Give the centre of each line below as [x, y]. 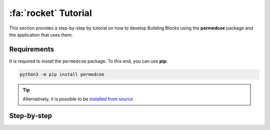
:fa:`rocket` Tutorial [50, 13]
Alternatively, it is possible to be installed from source [78, 99]
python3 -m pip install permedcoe [62, 74]
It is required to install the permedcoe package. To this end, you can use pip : [88, 61]
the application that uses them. [41, 34]
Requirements [32, 49]
